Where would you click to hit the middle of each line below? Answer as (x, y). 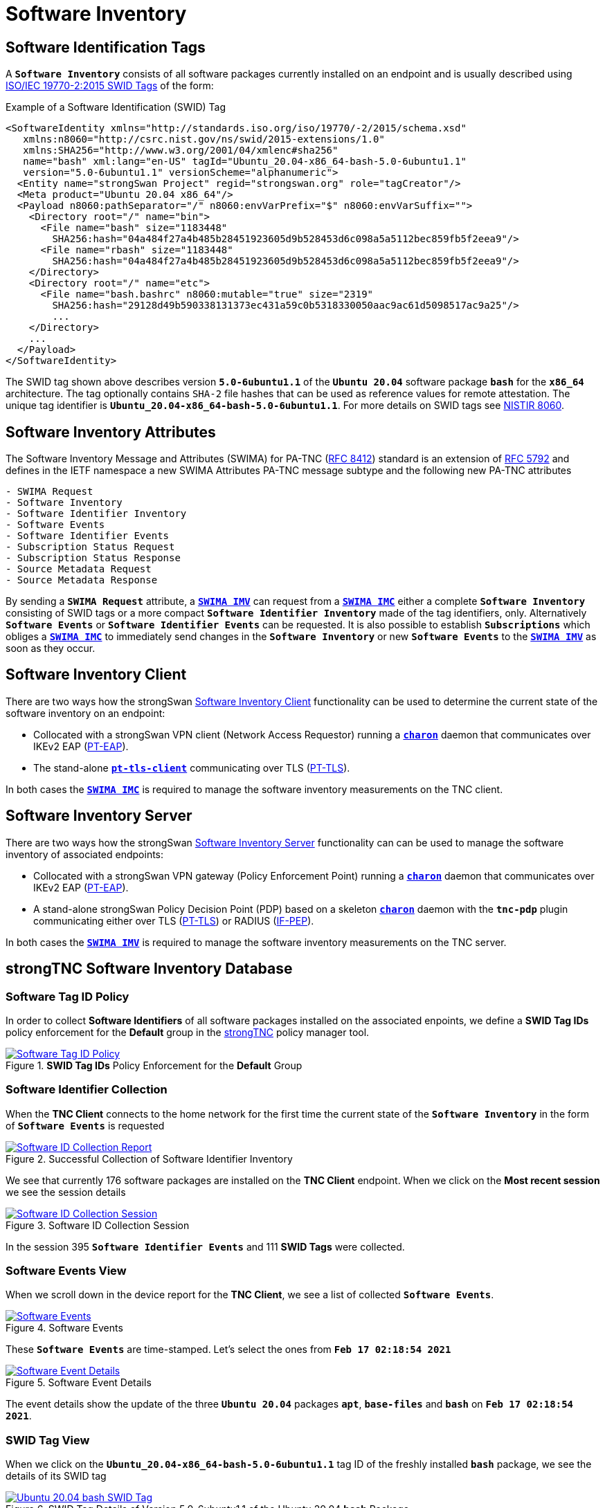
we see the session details (66, 1192)
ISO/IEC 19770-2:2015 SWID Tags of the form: (110, 86)
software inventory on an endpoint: (85, 713)
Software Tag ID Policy (67, 996)
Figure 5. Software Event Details (79, 1383)
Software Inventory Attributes (111, 432)
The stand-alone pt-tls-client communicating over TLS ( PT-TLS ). (192, 767)
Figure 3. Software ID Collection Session (98, 1225)
